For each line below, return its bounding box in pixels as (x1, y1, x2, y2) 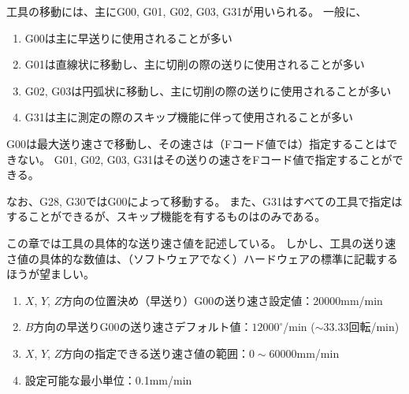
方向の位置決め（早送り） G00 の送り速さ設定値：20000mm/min (61, 292, 383, 308)
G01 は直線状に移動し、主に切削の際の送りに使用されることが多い (24, 56, 365, 72)
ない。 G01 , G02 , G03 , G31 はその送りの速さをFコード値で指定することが (17, 151, 392, 167)
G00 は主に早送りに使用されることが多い (24, 29, 232, 46)
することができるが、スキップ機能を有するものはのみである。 (6, 208, 326, 225)
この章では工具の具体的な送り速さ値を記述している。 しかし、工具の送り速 (6, 234, 396, 251)
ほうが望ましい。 (6, 266, 95, 282)
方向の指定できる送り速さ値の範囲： (61, 344, 249, 361)
